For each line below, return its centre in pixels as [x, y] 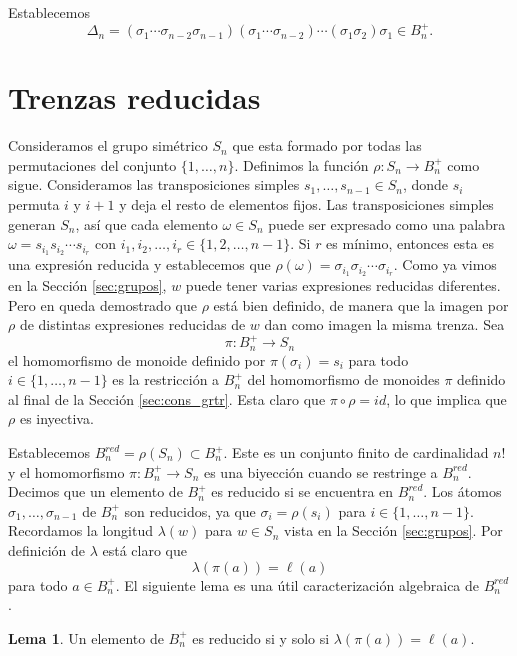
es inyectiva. [56, 418]
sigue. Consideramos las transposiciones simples [154, 184]
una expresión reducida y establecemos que [139, 264]
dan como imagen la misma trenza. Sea [384, 324]
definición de [47, 549]
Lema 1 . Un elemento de [86, 637]
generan [32, 223]
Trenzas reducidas [134, 97]
